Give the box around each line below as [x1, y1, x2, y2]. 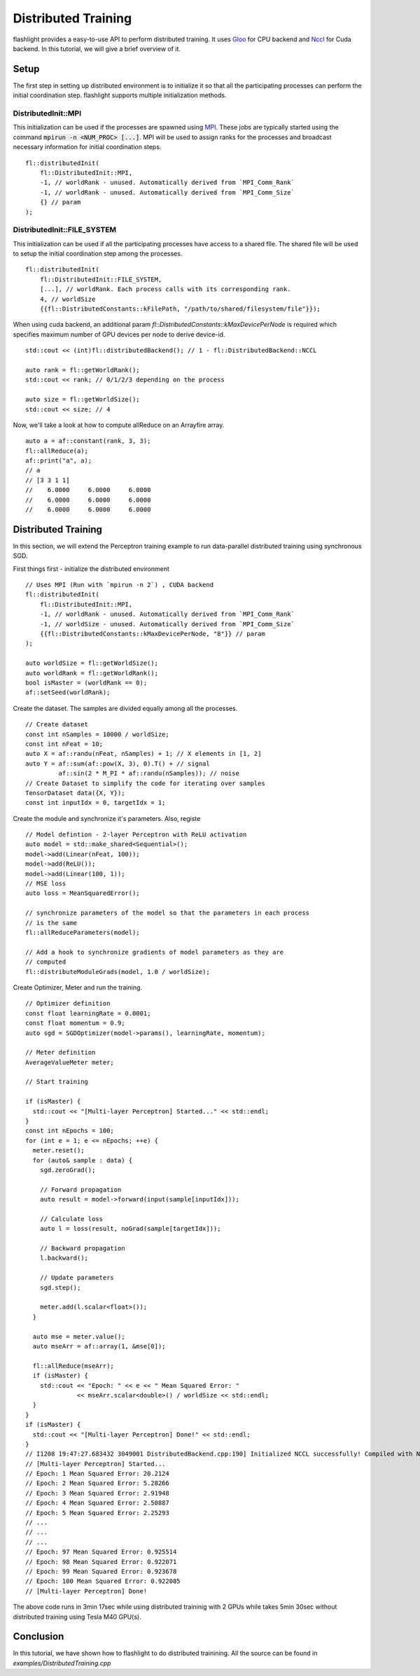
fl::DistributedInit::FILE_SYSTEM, [39, 275, 162, 283]
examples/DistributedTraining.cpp [13, 1659, 111, 1667]
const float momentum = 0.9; [25, 1019, 125, 1027]
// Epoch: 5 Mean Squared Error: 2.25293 [25, 1509, 169, 1516]
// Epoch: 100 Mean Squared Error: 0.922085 [25, 1577, 181, 1585]
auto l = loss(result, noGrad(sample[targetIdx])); [39, 1225, 221, 1233]
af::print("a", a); [25, 457, 92, 465]
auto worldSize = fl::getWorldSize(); [25, 659, 159, 668]
